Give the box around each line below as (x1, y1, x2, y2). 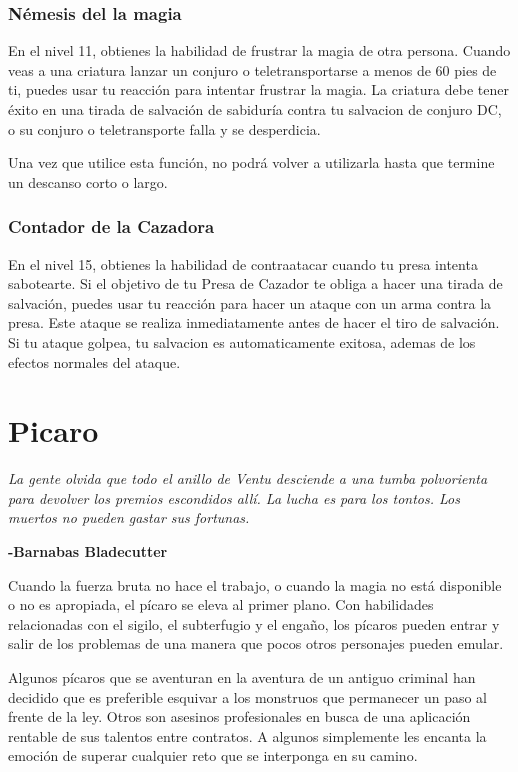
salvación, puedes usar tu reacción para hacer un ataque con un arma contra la (8, 292, 492, 313)
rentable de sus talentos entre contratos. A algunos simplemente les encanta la (8, 725, 487, 746)
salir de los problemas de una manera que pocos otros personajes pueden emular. (8, 633, 504, 654)
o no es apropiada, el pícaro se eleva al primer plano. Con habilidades (8, 594, 434, 615)
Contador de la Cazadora (8, 214, 215, 239)
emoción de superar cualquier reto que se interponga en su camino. (8, 745, 418, 766)
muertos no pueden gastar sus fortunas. (8, 507, 250, 528)
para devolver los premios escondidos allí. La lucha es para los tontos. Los (8, 487, 461, 508)
